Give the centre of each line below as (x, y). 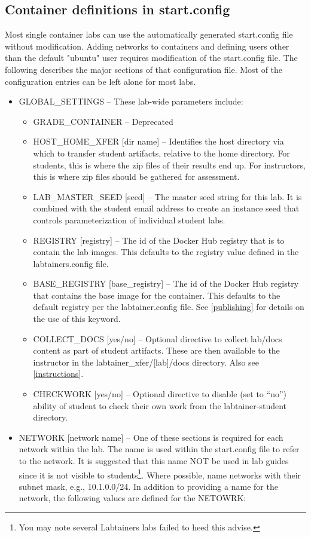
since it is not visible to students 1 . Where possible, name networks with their (160, 474)
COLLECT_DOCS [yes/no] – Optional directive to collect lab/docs (158, 338)
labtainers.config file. (71, 263)
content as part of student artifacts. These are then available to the (156, 350)
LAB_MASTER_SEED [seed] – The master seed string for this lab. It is (167, 196)
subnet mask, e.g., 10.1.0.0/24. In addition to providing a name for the (148, 486)
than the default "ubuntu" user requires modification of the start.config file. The (151, 58)
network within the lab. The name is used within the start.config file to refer (159, 449)
